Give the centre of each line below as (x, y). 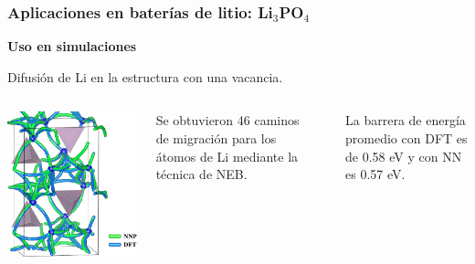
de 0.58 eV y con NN (404, 156)
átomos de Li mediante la (227, 156)
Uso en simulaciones (72, 46)
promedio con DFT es (406, 138)
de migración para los (216, 138)
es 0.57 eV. (375, 174)
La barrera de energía (406, 120)
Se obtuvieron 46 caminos (227, 120)
